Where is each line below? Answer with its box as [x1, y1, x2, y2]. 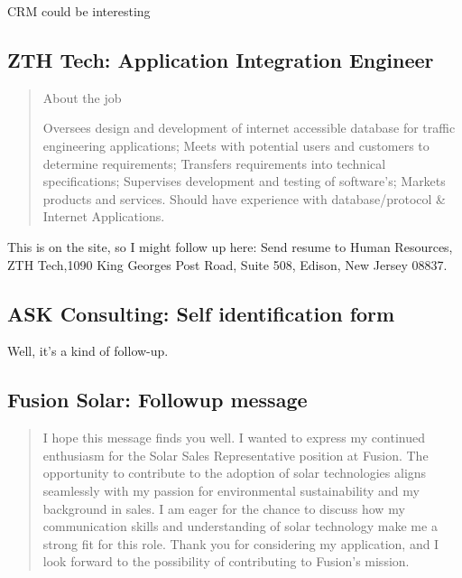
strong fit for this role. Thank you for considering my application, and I [42, 534, 439, 553]
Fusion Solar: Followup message [7, 386, 308, 414]
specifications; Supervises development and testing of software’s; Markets [42, 172, 446, 191]
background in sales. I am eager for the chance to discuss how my [42, 499, 405, 517]
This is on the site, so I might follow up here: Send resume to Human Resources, [7, 237, 453, 256]
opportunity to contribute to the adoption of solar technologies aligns [42, 463, 427, 482]
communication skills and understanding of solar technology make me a [42, 517, 438, 536]
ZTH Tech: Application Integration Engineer [7, 45, 434, 73]
